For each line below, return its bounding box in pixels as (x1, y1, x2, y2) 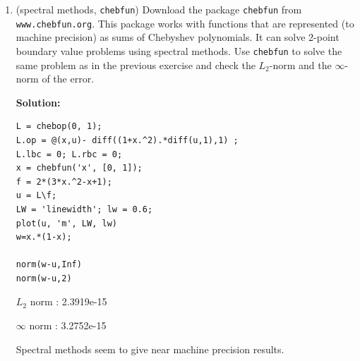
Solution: (16, 94, 61, 109)
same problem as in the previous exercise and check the (16, 57, 256, 72)
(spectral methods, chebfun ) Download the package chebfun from (16, 2, 302, 16)
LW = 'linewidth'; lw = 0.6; (16, 204, 153, 214)
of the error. (42, 71, 95, 86)
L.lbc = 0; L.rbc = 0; (16, 149, 123, 159)
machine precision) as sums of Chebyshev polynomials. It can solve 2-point (16, 30, 340, 44)
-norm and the (269, 57, 332, 72)
